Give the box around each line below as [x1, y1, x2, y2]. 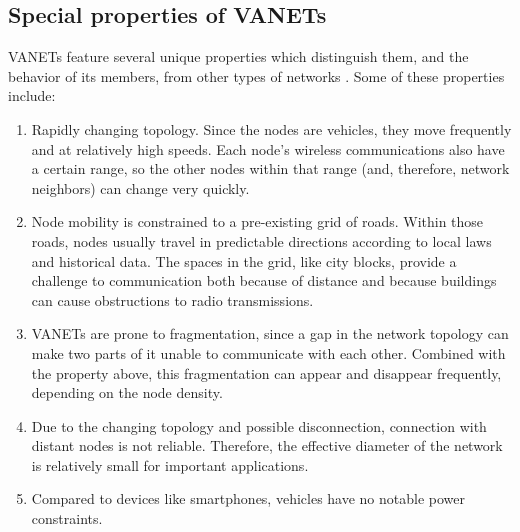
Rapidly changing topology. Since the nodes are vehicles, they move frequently [31, 118, 512, 139]
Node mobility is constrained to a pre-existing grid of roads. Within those [31, 211, 484, 232]
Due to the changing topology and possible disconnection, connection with [31, 415, 487, 436]
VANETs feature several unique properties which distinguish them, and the [8, 46, 469, 67]
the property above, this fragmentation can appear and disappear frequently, [31, 362, 502, 383]
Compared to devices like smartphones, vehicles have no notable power [31, 488, 466, 509]
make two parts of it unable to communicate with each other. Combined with [31, 342, 506, 363]
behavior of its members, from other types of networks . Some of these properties [8, 65, 505, 86]
